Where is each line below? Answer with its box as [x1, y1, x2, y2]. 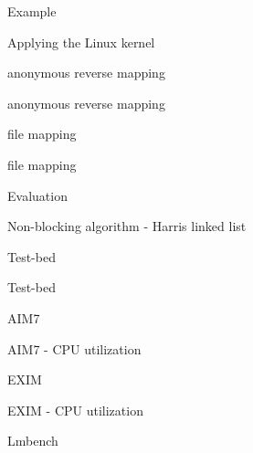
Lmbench [7, 431, 58, 450]
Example [7, 2, 57, 20]
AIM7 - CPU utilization [7, 339, 142, 358]
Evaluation [7, 185, 68, 205]
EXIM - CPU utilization [7, 400, 143, 419]
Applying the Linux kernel [7, 32, 155, 51]
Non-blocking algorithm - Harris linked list [7, 216, 247, 236]
